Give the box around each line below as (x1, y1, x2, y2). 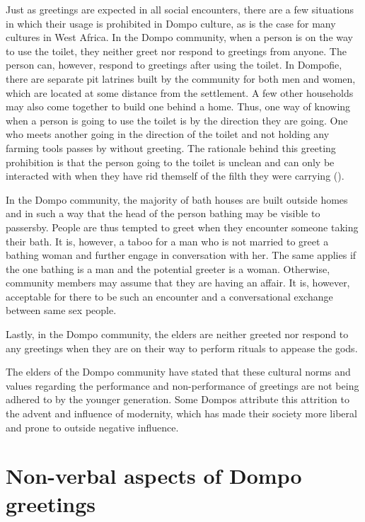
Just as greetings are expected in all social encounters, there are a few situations (6, 2, 354, 16)
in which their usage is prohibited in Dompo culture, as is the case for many (6, 16, 336, 30)
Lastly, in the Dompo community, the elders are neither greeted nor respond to (6, 327, 349, 342)
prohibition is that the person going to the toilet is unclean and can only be (6, 154, 335, 169)
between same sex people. (6, 303, 117, 318)
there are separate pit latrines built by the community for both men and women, (6, 71, 356, 86)
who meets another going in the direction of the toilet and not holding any (6, 127, 330, 141)
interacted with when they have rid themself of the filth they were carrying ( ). (6, 168, 344, 183)
